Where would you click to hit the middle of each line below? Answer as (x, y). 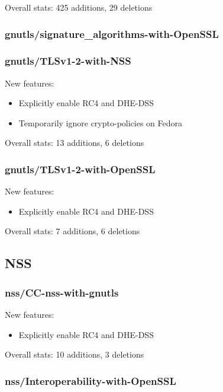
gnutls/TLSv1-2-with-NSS (68, 61)
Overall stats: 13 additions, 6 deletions (75, 143)
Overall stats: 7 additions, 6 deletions (72, 231)
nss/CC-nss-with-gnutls (62, 292)
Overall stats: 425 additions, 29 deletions (79, 7)
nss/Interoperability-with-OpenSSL (91, 380)
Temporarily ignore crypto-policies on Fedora (101, 122)
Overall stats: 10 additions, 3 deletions (75, 354)
